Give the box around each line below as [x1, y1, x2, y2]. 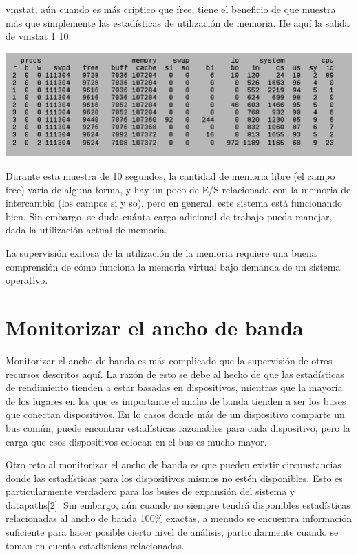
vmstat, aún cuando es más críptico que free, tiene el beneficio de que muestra [6, 2, 336, 16]
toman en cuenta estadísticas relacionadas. [6, 538, 185, 552]
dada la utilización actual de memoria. [6, 222, 167, 237]
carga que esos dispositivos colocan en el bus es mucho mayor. [6, 434, 267, 448]
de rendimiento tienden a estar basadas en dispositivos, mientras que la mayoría [6, 380, 343, 395]
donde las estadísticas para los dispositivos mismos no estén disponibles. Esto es [6, 470, 343, 485]
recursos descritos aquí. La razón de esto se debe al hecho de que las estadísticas [6, 366, 344, 381]
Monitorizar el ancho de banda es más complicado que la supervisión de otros [6, 353, 333, 367]
